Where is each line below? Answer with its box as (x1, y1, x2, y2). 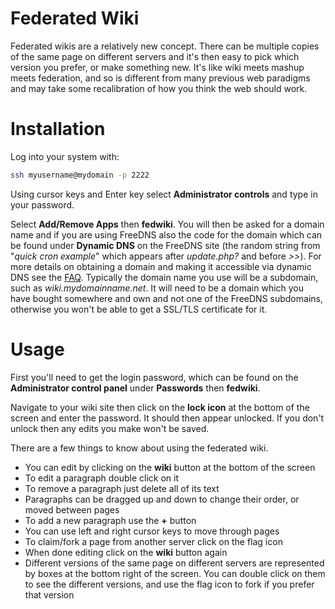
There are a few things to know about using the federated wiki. (10, 442, 269, 454)
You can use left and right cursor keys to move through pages (24, 525, 280, 537)
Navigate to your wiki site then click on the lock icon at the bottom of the (10, 401, 310, 413)
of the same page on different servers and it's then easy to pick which (10, 50, 300, 62)
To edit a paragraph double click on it (24, 472, 180, 484)
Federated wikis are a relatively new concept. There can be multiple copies (10, 40, 320, 52)
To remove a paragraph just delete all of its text (24, 482, 220, 494)
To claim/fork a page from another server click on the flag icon (24, 535, 283, 547)
